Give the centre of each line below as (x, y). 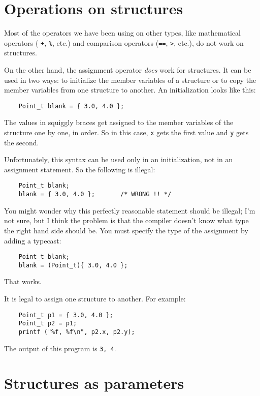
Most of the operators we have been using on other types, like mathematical (122, 33)
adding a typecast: (33, 240)
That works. (23, 281)
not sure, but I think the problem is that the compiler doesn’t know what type (126, 220)
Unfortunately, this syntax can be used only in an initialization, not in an (119, 159)
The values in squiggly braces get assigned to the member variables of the (119, 122)
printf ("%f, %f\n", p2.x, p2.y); (77, 332)
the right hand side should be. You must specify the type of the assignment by (126, 230)
